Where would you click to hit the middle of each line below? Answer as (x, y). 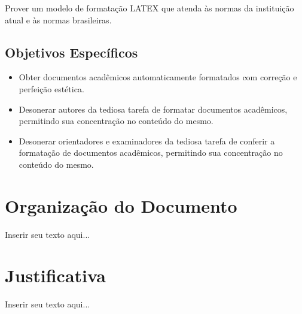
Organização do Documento (121, 205)
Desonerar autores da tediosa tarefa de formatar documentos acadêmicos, (153, 109)
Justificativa (55, 275)
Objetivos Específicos (71, 52)
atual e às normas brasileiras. (58, 19)
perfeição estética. (51, 88)
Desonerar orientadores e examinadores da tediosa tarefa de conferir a (147, 141)
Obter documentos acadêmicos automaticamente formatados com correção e (158, 77)
